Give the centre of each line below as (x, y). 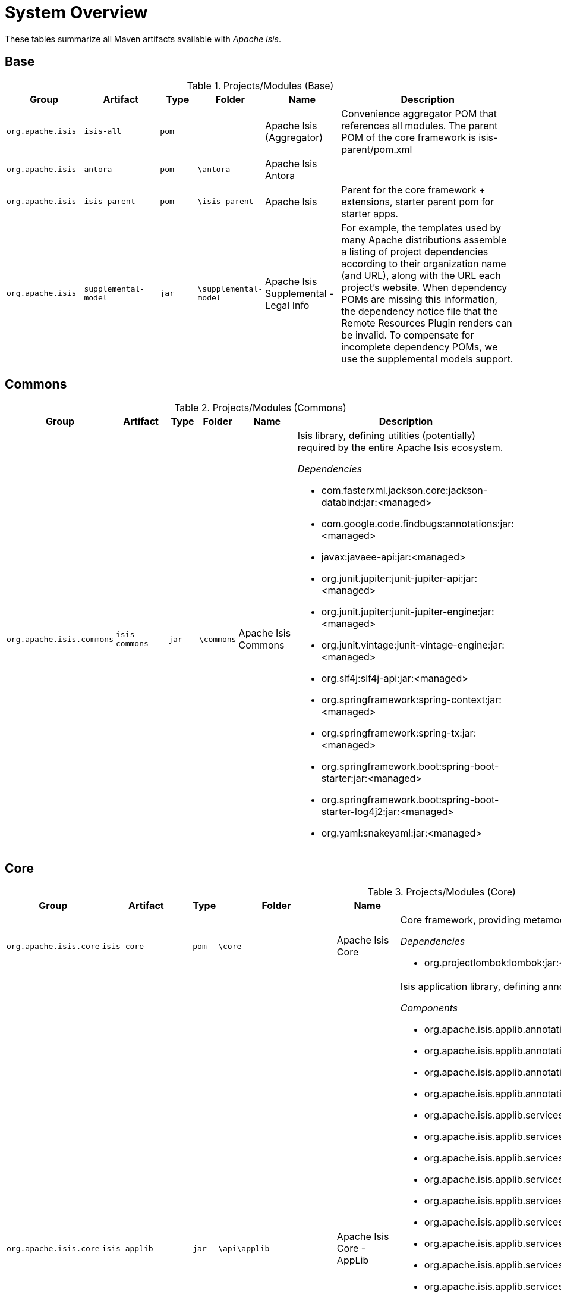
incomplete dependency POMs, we (420, 347)
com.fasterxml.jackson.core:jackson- (404, 491)
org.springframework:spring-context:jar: (411, 700)
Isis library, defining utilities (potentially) (387, 436)
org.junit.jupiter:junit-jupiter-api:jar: (399, 579)
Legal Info (287, 305)
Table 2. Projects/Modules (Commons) (260, 408)
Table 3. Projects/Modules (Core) (442, 892)
